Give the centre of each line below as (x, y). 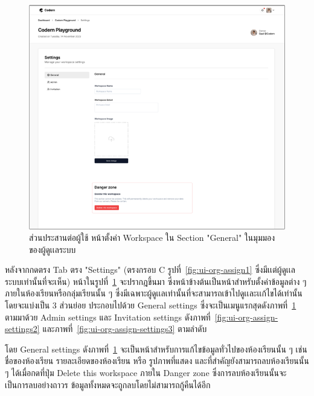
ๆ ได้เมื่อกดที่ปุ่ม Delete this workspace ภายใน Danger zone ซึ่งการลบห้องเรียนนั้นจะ (146, 373)
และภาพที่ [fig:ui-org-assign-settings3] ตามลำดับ (125, 329)
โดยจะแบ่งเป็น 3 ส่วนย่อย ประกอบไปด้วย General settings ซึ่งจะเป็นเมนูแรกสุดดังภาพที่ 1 (151, 305)
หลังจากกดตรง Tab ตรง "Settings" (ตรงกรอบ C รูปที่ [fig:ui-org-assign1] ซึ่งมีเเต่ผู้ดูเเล (150, 270)
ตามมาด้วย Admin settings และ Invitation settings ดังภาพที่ (108, 317)
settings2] (22, 329)
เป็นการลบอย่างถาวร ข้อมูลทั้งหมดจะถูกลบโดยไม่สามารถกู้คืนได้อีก (108, 384)
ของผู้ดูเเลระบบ (53, 249)
